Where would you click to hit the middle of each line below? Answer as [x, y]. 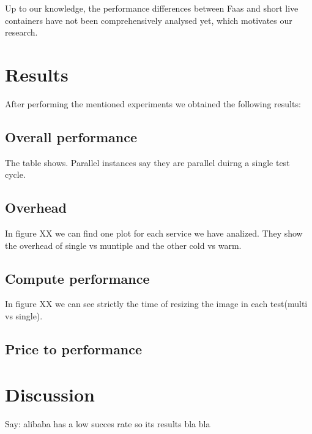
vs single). [24, 316]
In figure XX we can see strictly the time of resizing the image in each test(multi [156, 304]
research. [21, 32]
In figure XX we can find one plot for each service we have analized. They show [154, 233]
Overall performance [71, 136]
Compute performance [77, 278]
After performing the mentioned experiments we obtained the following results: [153, 103]
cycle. [15, 174]
